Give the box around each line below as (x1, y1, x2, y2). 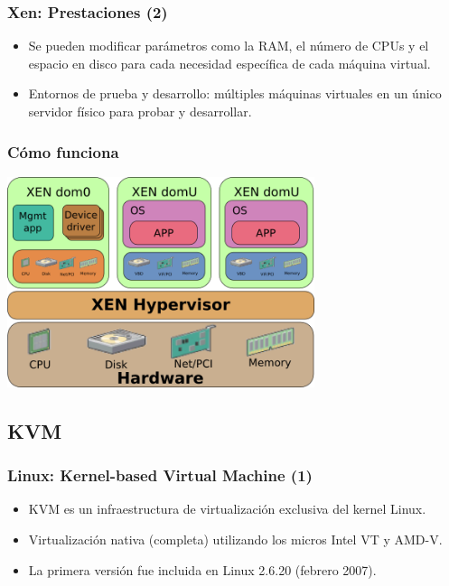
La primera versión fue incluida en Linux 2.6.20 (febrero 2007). (28, 560, 377, 579)
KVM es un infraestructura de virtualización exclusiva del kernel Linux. (28, 499, 426, 518)
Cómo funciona (7, 140, 119, 163)
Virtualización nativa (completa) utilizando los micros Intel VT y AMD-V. (28, 530, 443, 548)
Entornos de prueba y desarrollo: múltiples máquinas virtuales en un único (28, 84, 442, 103)
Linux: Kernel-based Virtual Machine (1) (7, 464, 313, 487)
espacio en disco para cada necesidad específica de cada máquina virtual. (28, 53, 431, 72)
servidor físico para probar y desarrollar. (28, 102, 252, 120)
